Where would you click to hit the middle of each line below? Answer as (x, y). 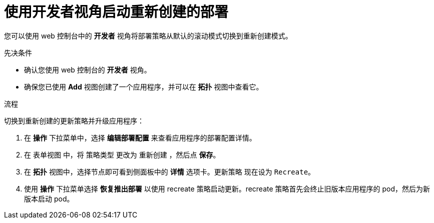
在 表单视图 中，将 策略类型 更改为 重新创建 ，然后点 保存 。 (122, 154)
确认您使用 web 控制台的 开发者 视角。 (88, 69)
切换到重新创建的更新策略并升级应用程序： (74, 120)
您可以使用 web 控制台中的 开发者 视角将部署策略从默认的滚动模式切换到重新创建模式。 (148, 35)
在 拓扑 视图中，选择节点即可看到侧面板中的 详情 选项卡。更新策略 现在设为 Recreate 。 (170, 171)
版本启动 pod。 (49, 198)
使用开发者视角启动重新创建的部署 (116, 12)
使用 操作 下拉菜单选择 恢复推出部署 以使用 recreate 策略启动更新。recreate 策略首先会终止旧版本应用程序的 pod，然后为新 (227, 188)
